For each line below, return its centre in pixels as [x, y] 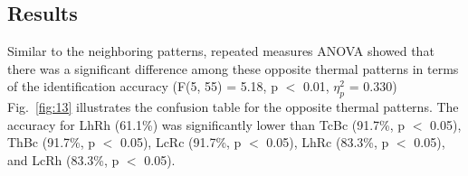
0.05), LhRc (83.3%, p [328, 142]
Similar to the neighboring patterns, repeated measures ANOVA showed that [221, 51]
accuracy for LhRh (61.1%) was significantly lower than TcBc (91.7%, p [206, 124]
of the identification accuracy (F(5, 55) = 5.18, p [143, 86]
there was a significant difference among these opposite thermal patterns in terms [233, 68]
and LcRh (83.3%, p [63, 159]
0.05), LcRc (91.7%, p [181, 142]
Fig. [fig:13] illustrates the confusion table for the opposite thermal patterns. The [233, 107]
